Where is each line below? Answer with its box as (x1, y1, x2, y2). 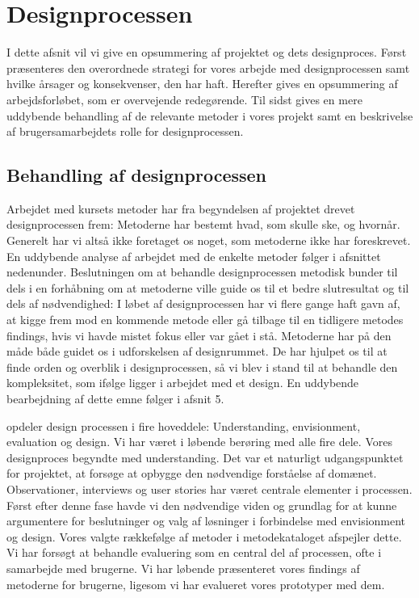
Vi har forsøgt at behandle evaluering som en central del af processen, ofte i (6, 544, 382, 561)
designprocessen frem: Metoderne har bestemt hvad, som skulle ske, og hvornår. (6, 216, 400, 233)
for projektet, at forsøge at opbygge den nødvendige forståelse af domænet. (6, 465, 377, 482)
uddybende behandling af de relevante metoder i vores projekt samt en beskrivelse (6, 107, 413, 124)
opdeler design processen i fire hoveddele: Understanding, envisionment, (6, 417, 361, 434)
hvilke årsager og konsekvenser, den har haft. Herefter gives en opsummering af (6, 75, 398, 92)
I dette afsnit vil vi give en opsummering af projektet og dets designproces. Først (6, 44, 407, 61)
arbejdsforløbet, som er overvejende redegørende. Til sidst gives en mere (6, 91, 362, 107)
